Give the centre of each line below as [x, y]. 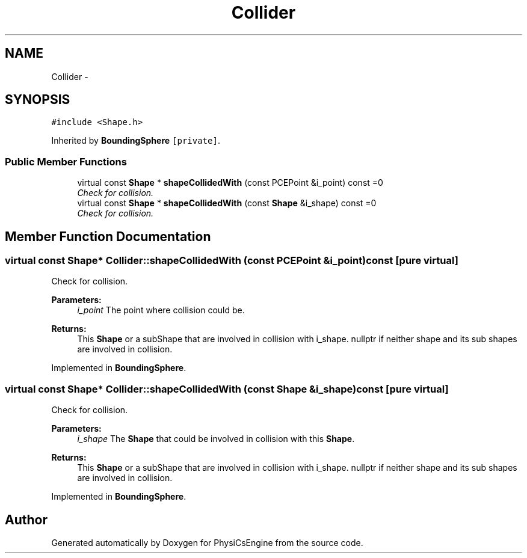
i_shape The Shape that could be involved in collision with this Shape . [216, 439]
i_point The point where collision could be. [161, 310]
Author [26, 520]
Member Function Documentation [108, 236]
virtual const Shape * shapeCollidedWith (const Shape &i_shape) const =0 [227, 203]
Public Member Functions [66, 161]
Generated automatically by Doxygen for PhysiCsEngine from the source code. [207, 543]
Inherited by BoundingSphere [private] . [136, 141]
